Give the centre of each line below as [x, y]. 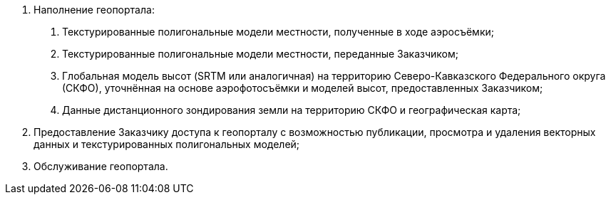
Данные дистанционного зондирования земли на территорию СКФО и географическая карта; [292, 110]
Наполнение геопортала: [94, 10]
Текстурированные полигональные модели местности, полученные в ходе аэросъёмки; [278, 32]
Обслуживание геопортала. [101, 166]
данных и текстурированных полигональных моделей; [167, 144]
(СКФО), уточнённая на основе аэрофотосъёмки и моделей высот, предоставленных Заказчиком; [303, 88]
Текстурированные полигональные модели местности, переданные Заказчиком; [260, 54]
